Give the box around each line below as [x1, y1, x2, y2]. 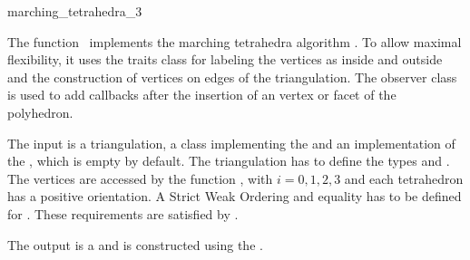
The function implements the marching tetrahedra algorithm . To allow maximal [7, 32, 462, 51]
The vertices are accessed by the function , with [7, 169, 273, 188]
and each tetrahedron [344, 169, 464, 188]
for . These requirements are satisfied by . [7, 204, 239, 223]
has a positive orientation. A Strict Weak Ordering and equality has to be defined [7, 187, 462, 206]
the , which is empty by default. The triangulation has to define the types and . [7, 151, 450, 170]
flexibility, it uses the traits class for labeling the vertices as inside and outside [7, 50, 443, 69]
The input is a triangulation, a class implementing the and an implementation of [7, 133, 455, 152]
